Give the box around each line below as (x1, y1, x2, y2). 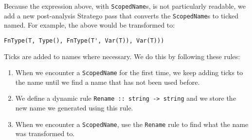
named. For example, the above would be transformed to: (4, 20, 175, 30)
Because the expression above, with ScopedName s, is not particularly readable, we (4, 1, 246, 11)
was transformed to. (15, 128, 75, 139)
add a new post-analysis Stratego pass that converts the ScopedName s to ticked (4, 10, 239, 20)
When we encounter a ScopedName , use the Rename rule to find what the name (15, 119, 249, 129)
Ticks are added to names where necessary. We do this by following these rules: (4, 51, 240, 61)
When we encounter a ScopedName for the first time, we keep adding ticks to (15, 67, 243, 78)
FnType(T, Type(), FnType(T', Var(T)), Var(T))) (4, 37, 164, 44)
